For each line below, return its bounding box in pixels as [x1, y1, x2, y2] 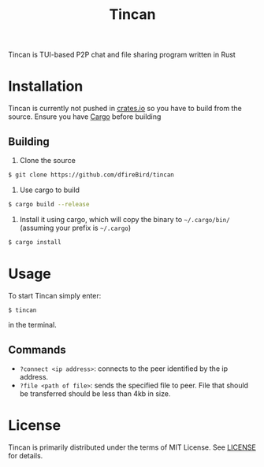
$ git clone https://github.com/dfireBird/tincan [8, 171, 175, 179]
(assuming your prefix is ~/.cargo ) [19, 223, 132, 232]
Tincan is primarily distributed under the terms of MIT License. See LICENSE [8, 443, 256, 452]
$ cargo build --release [8, 200, 90, 208]
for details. [8, 451, 43, 461]
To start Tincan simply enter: [8, 291, 102, 300]
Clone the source [19, 155, 76, 165]
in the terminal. [8, 321, 57, 330]
